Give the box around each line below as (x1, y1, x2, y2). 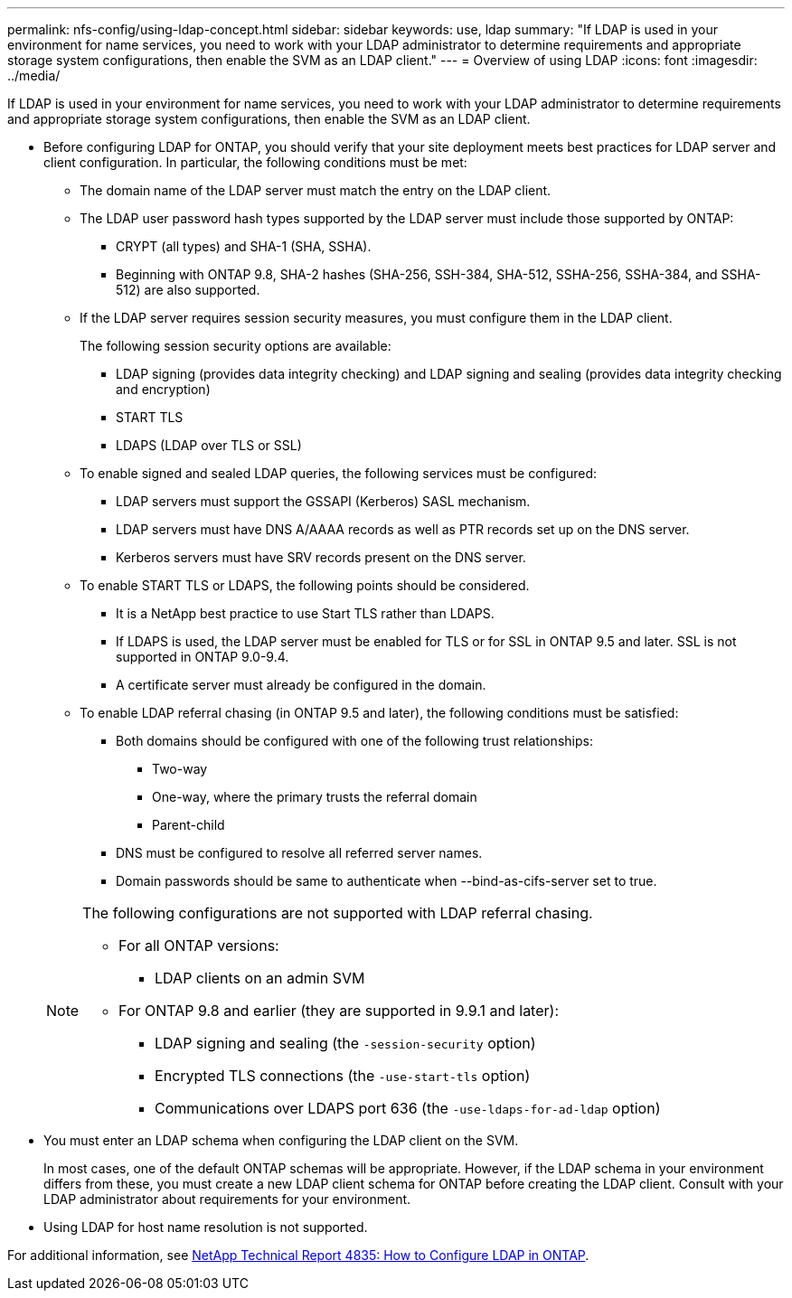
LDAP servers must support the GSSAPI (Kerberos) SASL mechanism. (116, 494, 531, 509)
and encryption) (116, 381, 211, 397)
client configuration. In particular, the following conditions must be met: (43, 155, 467, 170)
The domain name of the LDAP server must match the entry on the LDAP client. (80, 183, 552, 198)
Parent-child (152, 817, 225, 832)
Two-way (152, 761, 208, 776)
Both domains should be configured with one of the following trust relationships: (116, 733, 593, 748)
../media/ (7, 68, 61, 83)
